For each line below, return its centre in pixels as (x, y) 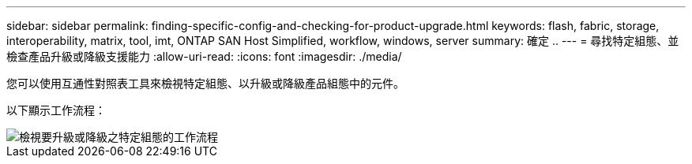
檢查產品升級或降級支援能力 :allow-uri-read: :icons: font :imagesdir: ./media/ (204, 56)
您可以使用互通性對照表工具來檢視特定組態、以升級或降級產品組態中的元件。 (205, 83)
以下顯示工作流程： (56, 110)
